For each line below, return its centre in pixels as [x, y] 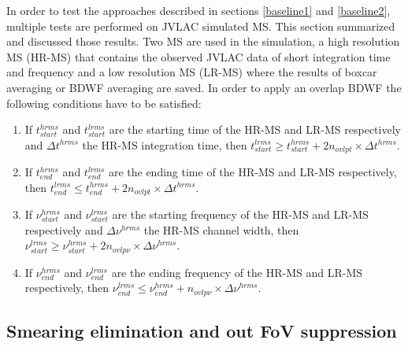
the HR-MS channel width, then [221, 229]
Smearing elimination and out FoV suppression [202, 331]
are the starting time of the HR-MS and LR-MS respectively [255, 129]
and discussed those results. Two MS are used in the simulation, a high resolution [203, 41]
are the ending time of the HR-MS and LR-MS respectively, [252, 172]
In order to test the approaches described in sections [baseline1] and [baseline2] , [198, 10]
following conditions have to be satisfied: [104, 103]
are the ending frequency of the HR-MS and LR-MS [237, 272]
